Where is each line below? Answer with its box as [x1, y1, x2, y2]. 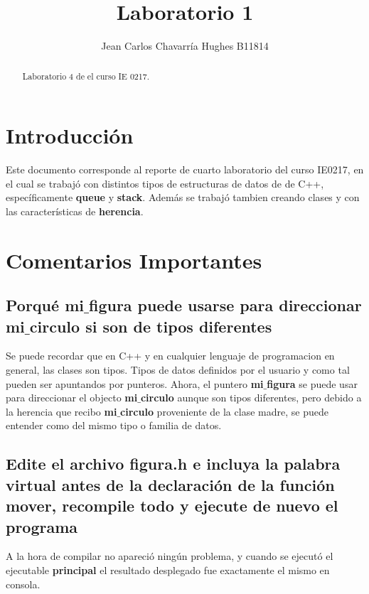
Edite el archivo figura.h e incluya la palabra [6, 453, 341, 475]
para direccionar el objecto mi [6, 390, 138, 405]
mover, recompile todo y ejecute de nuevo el [6, 495, 338, 517]
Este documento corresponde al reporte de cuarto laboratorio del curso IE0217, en [6, 162, 364, 177]
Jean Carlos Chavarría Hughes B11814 [101, 38, 269, 53]
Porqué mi [6, 294, 84, 316]
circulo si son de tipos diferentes [29, 315, 272, 337]
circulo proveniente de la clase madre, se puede [120, 404, 328, 418]
